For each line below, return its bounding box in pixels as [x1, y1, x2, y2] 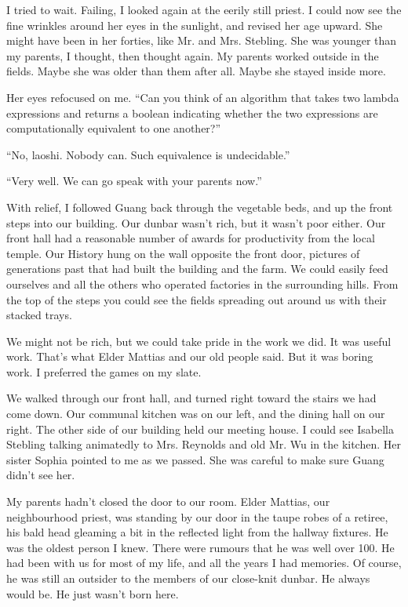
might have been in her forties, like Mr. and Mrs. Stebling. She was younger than [6, 32, 397, 49]
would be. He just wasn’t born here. [6, 585, 179, 602]
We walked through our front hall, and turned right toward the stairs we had [6, 390, 377, 406]
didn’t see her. [6, 467, 75, 483]
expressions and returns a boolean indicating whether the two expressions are [6, 104, 378, 121]
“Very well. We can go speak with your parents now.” [6, 173, 262, 189]
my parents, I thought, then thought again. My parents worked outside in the [6, 47, 379, 64]
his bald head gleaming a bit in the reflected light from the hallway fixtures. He [6, 524, 388, 540]
